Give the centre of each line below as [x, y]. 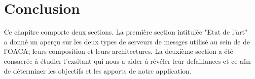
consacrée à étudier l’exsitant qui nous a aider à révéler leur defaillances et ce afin [127, 60]
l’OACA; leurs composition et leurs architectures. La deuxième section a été [119, 51]
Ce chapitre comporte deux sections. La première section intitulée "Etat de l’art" [126, 32]
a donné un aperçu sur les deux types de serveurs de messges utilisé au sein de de [127, 41]
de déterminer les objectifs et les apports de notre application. [98, 70]
